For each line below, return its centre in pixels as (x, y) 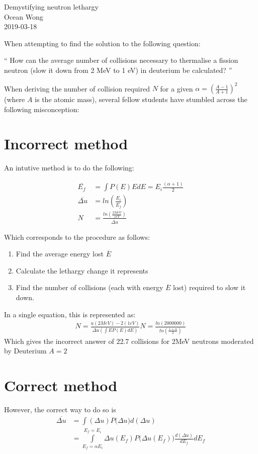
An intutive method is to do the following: (69, 168)
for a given (177, 88)
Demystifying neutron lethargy (51, 7)
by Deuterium (25, 351)
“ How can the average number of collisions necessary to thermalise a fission (121, 60)
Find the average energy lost (60, 254)
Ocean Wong (24, 16)
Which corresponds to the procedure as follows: (77, 237)
